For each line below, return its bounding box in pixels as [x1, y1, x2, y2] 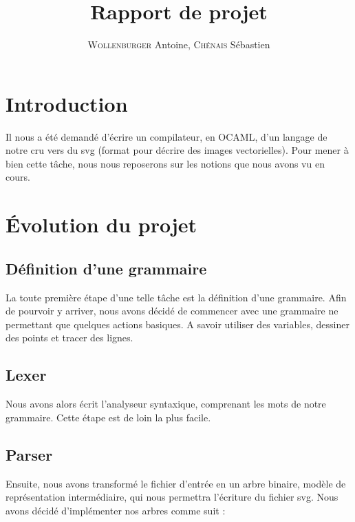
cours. [6, 170, 30, 184]
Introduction [6, 89, 128, 117]
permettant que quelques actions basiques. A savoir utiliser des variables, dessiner [6, 317, 349, 331]
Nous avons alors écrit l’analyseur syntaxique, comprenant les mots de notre [6, 396, 326, 411]
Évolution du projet [6, 210, 197, 239]
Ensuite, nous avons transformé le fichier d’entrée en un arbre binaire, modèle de [6, 476, 346, 490]
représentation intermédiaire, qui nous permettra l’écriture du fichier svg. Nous [6, 490, 338, 504]
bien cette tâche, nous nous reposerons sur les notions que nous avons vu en [6, 156, 325, 170]
